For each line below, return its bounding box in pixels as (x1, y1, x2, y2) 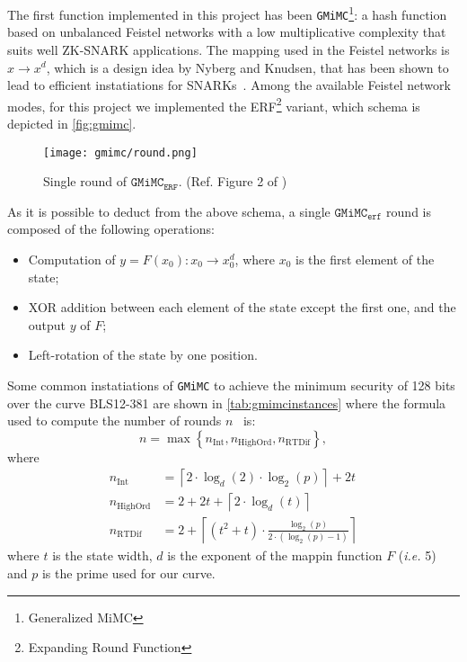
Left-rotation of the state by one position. (28, 345, 258, 364)
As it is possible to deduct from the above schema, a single (7, 201, 330, 220)
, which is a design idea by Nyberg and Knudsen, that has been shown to (46, 58, 449, 76)
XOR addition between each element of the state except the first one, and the (28, 298, 456, 317)
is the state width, (52, 546, 153, 565)
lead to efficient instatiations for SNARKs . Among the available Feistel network (7, 76, 451, 94)
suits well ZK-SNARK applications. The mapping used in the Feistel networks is (7, 40, 450, 58)
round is (386, 201, 431, 220)
